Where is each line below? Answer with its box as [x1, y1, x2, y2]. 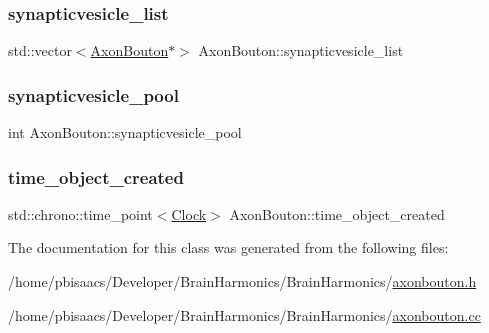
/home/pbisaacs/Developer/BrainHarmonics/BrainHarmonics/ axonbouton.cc [8, 304, 481, 325]
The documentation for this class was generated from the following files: [8, 237, 449, 258]
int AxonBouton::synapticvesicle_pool [8, 122, 242, 143]
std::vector [8, 40, 72, 61]
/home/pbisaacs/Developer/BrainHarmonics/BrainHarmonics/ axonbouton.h [8, 271, 477, 292]
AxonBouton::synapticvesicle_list [198, 40, 404, 61]
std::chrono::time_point [8, 203, 153, 224]
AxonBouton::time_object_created [229, 203, 445, 224]
